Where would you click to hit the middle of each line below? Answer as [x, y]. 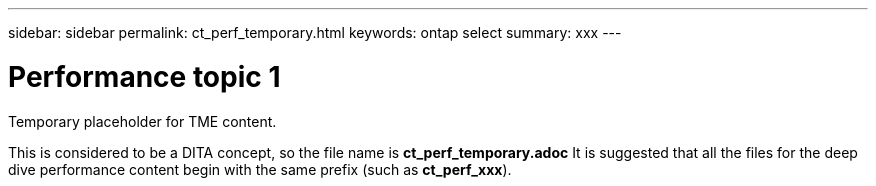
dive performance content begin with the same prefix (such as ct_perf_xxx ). [260, 169]
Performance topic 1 [144, 76]
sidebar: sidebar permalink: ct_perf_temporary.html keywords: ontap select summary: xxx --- [315, 32]
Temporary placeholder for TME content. [142, 121]
